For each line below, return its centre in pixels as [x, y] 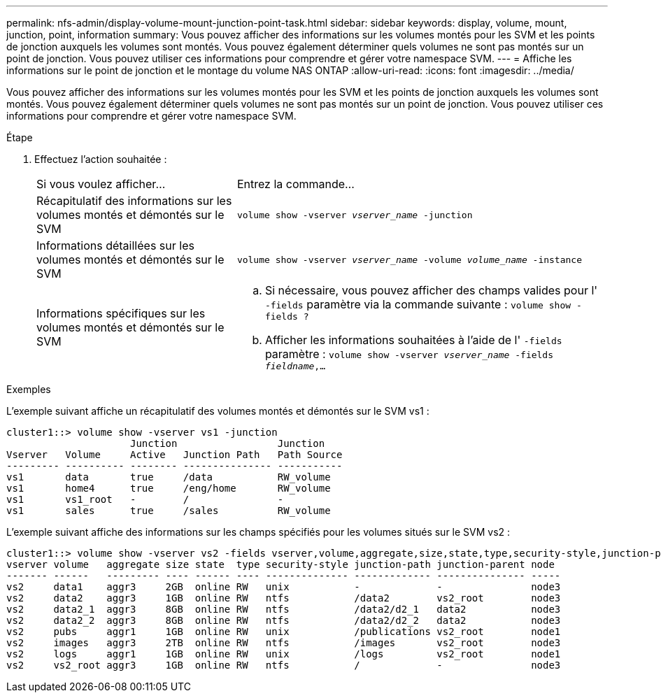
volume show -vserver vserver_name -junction [355, 215]
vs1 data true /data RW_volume [169, 477]
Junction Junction [228, 443]
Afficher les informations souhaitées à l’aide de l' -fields [413, 340]
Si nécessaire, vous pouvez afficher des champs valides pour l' [431, 290]
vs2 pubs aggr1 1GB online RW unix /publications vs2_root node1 [284, 632]
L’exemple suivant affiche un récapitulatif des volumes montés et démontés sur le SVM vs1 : [218, 411]
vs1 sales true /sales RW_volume [169, 511]
